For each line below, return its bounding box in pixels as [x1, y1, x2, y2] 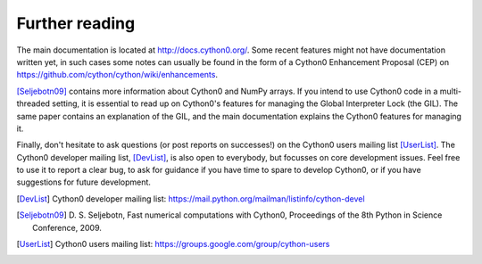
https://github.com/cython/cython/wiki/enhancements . [16, 70, 219, 80]
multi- [439, 86, 462, 96]
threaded [16, 98, 51, 109]
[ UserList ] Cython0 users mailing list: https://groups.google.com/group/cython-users [16, 239, 330, 250]
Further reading [16, 13, 136, 33]
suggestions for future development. [16, 177, 152, 187]
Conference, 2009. [32, 222, 102, 233]
